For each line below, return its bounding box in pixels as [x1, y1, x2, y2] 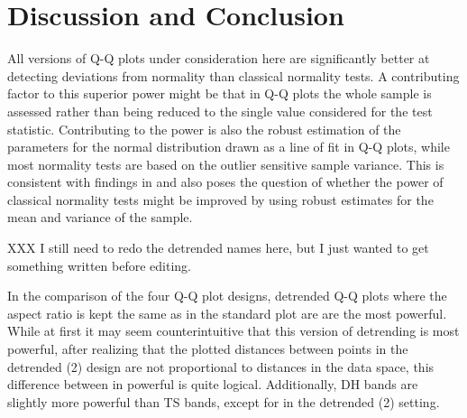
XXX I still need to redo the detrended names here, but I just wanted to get [7, 238, 429, 257]
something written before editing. [7, 255, 191, 274]
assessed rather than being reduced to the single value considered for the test [7, 101, 433, 120]
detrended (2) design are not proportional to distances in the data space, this [7, 357, 435, 376]
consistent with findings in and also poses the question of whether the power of [7, 172, 444, 191]
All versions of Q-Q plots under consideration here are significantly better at [7, 49, 430, 68]
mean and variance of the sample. [7, 208, 193, 227]
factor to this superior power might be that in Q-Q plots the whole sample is [7, 84, 432, 103]
